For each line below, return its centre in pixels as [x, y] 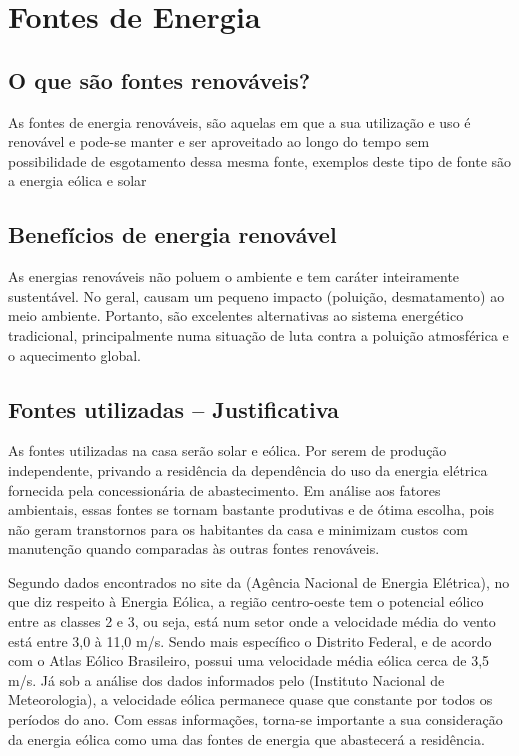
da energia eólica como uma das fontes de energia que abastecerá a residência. [246, 738]
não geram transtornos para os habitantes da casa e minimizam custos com [238, 528]
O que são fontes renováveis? [159, 79]
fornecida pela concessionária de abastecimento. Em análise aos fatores [224, 489]
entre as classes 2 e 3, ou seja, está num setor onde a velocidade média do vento [252, 621]
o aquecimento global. [74, 354]
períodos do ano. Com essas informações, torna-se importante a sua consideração [255, 719]
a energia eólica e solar [77, 180]
